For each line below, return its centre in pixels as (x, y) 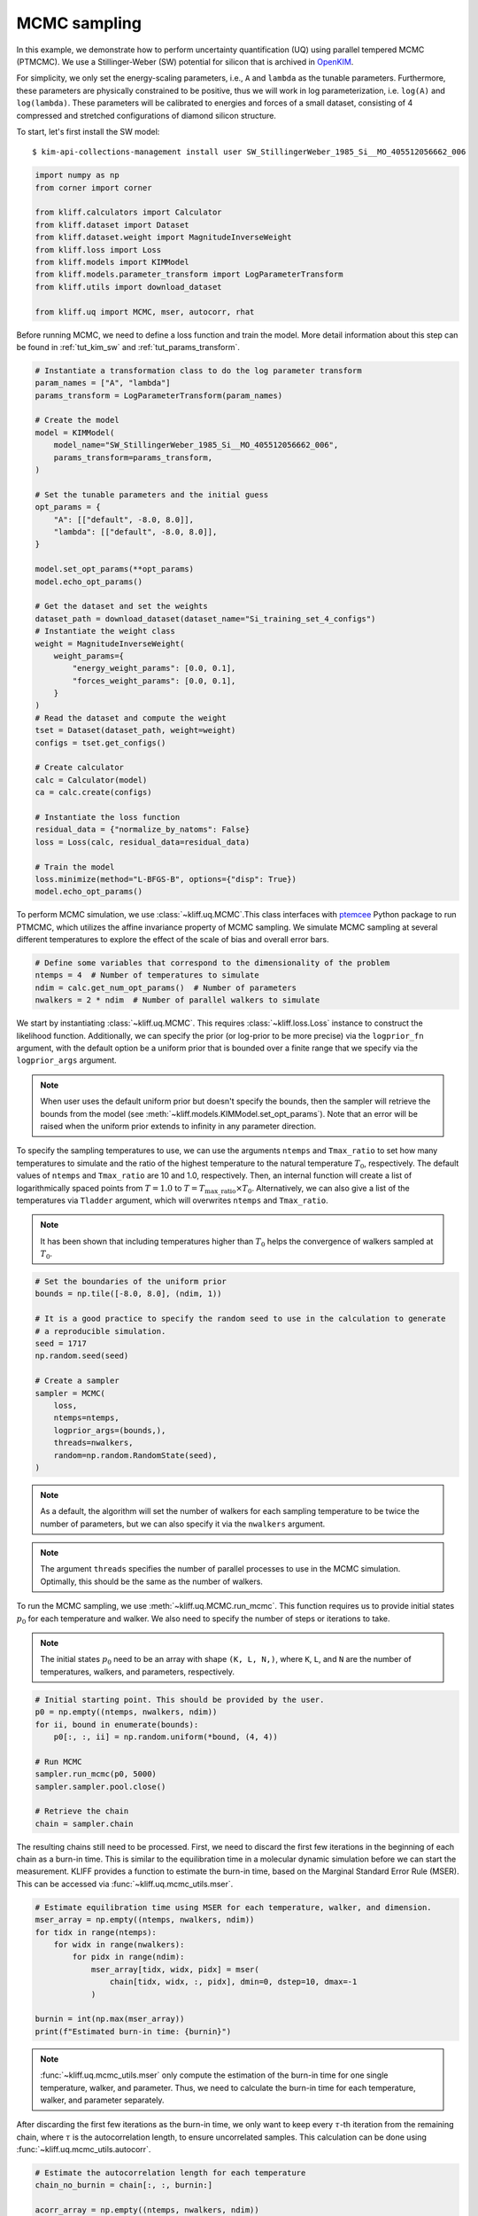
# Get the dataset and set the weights (121, 606)
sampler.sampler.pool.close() (100, 1787)
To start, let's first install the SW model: (88, 131)
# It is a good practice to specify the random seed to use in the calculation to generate (240, 1319)
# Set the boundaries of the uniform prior (131, 1282)
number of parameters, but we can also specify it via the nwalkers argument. (183, 1524)
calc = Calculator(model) (91, 780)
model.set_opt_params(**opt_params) (115, 569)
